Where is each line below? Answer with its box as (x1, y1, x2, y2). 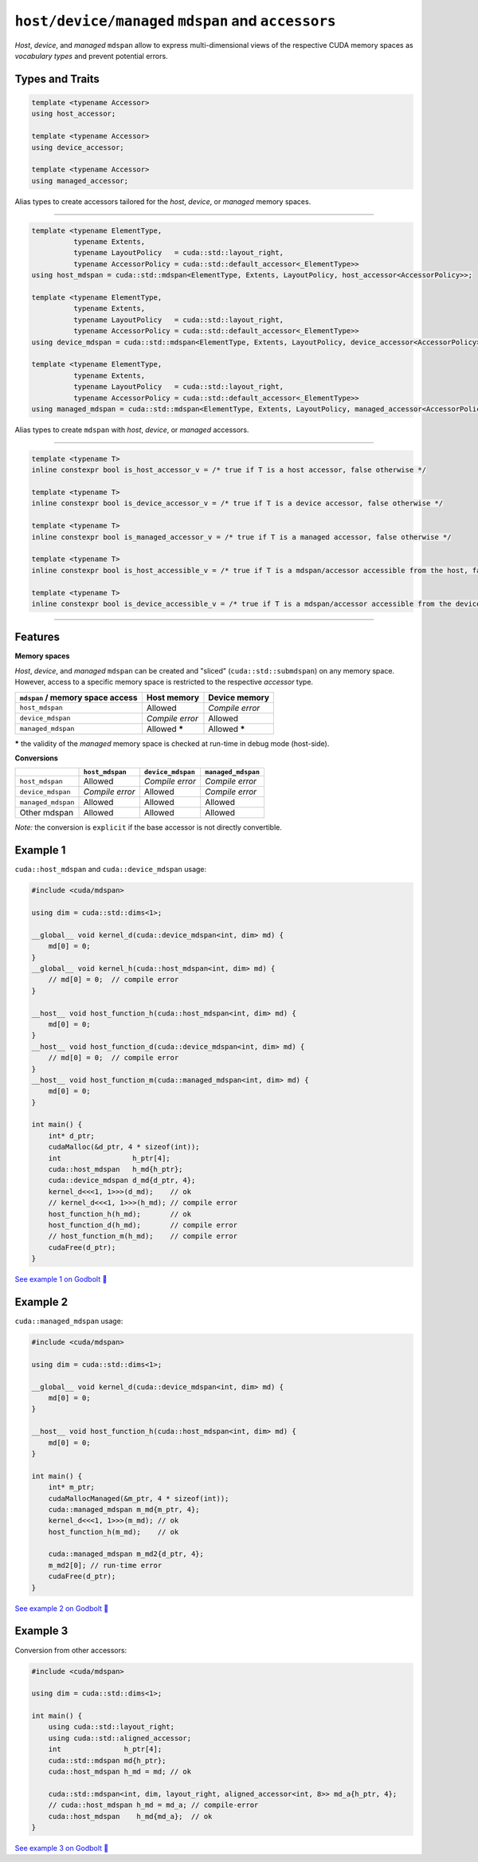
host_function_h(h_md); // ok (48, 1209, 191, 1219)
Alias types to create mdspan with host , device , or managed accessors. (14, 425, 249, 434)
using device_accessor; (31, 143, 125, 151)
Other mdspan (19, 807, 74, 819)
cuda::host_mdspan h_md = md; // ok (48, 1767, 191, 1777)
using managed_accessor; (31, 176, 129, 185)
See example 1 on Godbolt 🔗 (14, 1275, 108, 1284)
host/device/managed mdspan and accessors (14, 12, 336, 29)
